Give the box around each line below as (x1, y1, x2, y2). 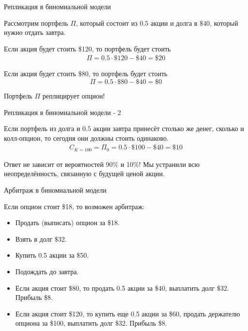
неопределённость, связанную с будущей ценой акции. (4, 168, 165, 179)
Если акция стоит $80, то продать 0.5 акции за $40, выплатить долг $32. (15, 282, 229, 293)
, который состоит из (76, 17, 138, 28)
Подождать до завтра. (15, 266, 79, 277)
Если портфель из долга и (4, 123, 80, 133)
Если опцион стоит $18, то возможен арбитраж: (4, 201, 145, 211)
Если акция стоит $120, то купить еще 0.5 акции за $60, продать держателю (15, 308, 240, 318)
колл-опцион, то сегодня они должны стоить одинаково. (4, 132, 169, 143)
